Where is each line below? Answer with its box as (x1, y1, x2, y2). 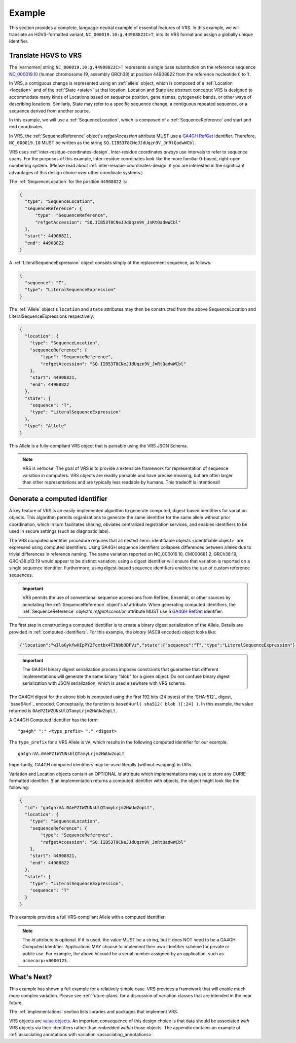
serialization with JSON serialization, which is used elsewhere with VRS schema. (22, 680, 186, 686)
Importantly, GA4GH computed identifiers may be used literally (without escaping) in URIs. (9, 762, 193, 768)
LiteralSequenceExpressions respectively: (9, 313, 95, 319)
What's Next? (9, 972, 52, 981)
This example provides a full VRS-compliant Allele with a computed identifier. (9, 914, 166, 920)
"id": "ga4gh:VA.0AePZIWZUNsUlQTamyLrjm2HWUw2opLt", (25, 805, 155, 810)
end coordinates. (9, 124, 44, 130)
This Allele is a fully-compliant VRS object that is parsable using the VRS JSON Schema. (9, 443, 188, 448)
